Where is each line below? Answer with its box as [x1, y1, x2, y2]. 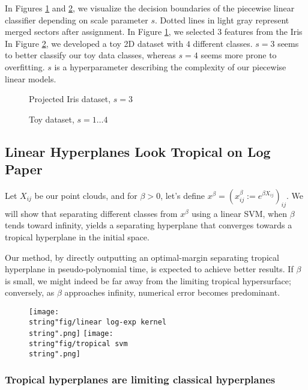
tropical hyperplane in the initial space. [5, 230, 149, 243]
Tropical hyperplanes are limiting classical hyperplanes [5, 372, 276, 387]
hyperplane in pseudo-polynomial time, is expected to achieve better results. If [5, 263, 294, 275]
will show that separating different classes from [5, 207, 178, 219]
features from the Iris [224, 25, 303, 38]
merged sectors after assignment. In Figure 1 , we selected [5, 25, 215, 38]
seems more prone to [201, 49, 277, 61]
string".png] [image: [29, 329, 113, 338]
